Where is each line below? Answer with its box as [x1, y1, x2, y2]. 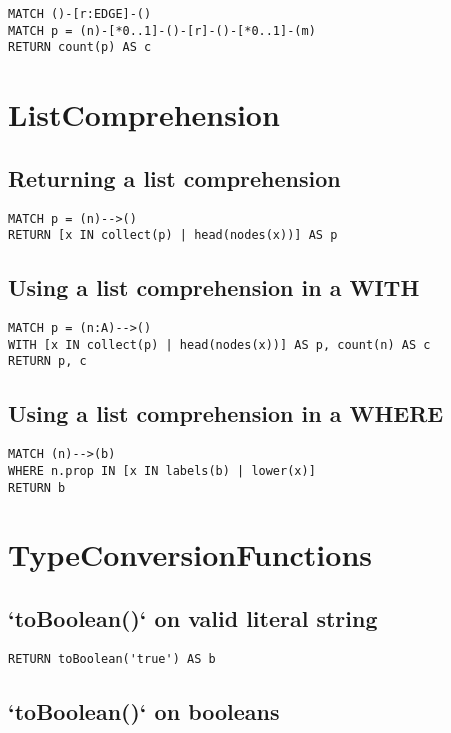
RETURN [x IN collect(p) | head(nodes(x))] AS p [8, 228, 338, 243]
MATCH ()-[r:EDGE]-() [8, 7, 152, 21]
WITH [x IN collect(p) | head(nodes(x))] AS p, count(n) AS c [8, 337, 431, 352]
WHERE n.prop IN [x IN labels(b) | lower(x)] [8, 463, 316, 478]
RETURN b [8, 480, 66, 495]
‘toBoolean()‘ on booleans [8, 695, 280, 726]
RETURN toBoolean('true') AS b [8, 651, 216, 666]
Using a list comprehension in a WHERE [8, 398, 444, 429]
